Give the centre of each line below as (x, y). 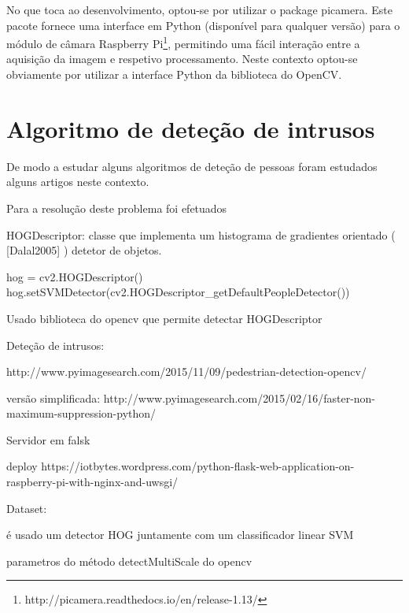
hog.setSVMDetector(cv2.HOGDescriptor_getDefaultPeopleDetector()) (178, 292)
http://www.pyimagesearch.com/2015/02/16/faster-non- (240, 398)
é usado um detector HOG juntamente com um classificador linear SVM (180, 535)
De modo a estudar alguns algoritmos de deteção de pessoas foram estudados (192, 166)
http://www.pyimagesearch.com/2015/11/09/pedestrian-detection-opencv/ (186, 372)
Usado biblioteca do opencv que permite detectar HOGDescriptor (164, 318)
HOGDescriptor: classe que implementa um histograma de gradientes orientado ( (201, 234)
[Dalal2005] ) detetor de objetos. (84, 250)
